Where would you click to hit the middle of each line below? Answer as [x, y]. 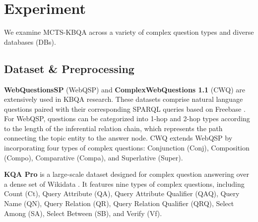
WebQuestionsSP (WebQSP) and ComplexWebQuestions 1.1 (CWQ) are [125, 89]
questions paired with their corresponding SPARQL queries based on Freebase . [125, 109]
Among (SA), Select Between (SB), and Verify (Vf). [83, 213]
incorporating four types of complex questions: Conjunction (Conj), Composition [127, 148]
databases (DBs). [30, 41]
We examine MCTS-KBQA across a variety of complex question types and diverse [129, 32]
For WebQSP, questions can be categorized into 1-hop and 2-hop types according [127, 118]
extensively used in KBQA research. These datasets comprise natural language [124, 99]
